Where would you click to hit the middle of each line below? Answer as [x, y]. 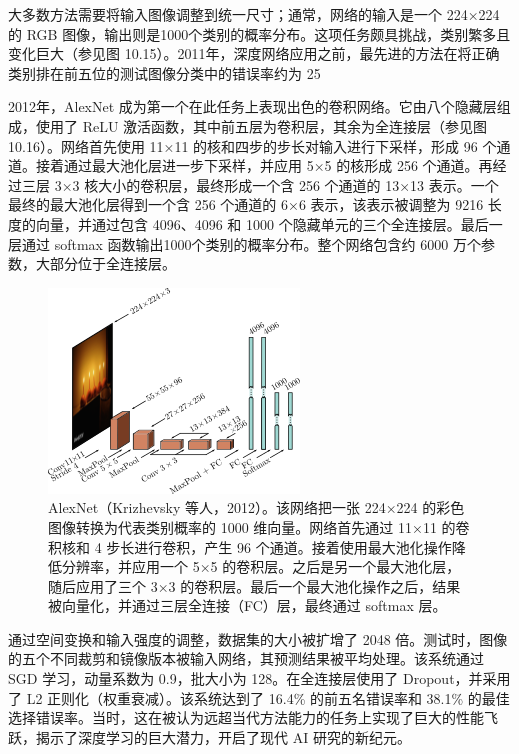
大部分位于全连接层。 [105, 263]
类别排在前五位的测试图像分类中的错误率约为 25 [164, 72]
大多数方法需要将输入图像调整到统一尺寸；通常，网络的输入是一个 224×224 [254, 14]
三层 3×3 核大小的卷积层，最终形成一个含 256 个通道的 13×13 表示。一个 [260, 184]
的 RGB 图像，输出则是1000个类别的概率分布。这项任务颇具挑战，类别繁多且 [259, 33]
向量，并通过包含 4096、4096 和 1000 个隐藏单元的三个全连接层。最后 [262, 223]
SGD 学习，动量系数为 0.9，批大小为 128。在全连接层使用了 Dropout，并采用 [259, 678]
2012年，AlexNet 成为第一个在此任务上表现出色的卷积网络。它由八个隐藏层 [252, 106]
